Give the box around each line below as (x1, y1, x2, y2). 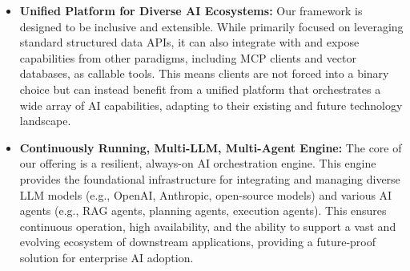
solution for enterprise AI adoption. (19, 249, 194, 265)
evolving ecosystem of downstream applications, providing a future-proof (19, 233, 376, 250)
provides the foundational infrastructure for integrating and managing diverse (19, 170, 400, 187)
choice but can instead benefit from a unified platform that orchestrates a (19, 80, 381, 97)
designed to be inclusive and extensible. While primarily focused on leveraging (19, 18, 404, 34)
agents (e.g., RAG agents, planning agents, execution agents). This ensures (19, 202, 387, 219)
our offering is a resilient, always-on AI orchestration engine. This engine (19, 155, 376, 172)
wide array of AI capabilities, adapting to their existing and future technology (19, 96, 403, 113)
